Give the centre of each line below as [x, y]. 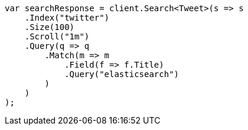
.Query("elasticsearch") [122, 74]
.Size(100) [50, 27]
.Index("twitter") [67, 18]
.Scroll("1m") [57, 36]
